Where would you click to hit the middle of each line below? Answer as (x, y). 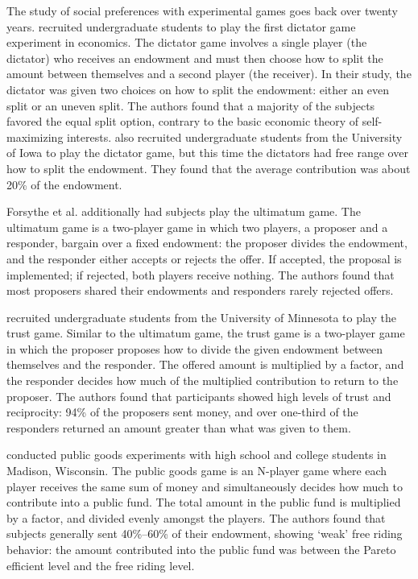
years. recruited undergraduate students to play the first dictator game (181, 26)
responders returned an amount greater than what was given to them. (179, 427)
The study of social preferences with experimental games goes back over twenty (202, 10)
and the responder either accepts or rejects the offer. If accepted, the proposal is (204, 258)
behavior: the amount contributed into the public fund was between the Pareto (201, 549)
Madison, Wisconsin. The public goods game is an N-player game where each (197, 471)
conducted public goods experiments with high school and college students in (197, 455)
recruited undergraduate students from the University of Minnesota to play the (201, 317)
